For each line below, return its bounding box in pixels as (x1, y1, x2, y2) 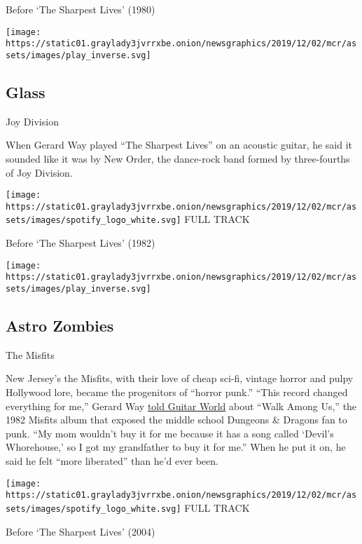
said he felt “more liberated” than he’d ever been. (6, 454, 218, 468)
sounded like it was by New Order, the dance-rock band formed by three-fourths (6, 151, 350, 165)
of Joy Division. (6, 165, 73, 179)
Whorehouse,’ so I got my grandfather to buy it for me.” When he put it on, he (6, 440, 346, 454)
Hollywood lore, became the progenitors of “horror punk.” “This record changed (6, 385, 348, 400)
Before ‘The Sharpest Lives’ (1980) (6, 2, 155, 16)
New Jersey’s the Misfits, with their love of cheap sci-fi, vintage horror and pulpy (6, 371, 354, 386)
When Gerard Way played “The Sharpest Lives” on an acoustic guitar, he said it (6, 137, 353, 152)
